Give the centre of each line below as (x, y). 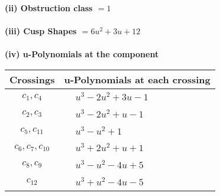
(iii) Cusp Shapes (41, 31)
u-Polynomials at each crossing (137, 79)
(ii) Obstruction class (49, 8)
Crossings (32, 79)
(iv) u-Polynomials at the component (82, 54)
